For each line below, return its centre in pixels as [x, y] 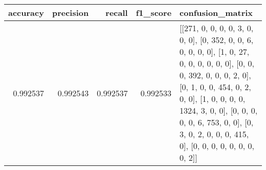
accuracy [26, 13]
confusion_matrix [216, 13]
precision [70, 13]
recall [117, 13]
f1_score [154, 13]
